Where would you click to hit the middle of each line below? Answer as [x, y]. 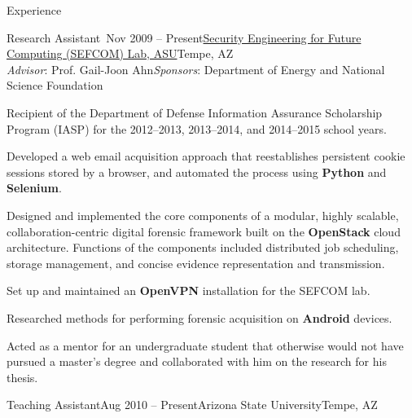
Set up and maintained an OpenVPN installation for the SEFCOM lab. [188, 290]
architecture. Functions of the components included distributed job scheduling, [203, 247]
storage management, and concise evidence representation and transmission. [196, 263]
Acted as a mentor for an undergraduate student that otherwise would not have [205, 345]
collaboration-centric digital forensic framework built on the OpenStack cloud [204, 231]
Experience [34, 10]
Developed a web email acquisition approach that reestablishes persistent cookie [206, 156]
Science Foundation [55, 85]
